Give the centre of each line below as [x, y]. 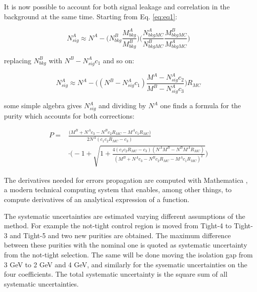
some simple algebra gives [43, 105]
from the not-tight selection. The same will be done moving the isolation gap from [128, 254]
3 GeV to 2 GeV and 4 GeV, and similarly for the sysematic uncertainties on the [126, 264]
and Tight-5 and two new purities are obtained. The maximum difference [120, 235]
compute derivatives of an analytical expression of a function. [97, 199]
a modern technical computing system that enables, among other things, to [118, 189]
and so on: [119, 60]
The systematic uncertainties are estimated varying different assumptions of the [125, 216]
